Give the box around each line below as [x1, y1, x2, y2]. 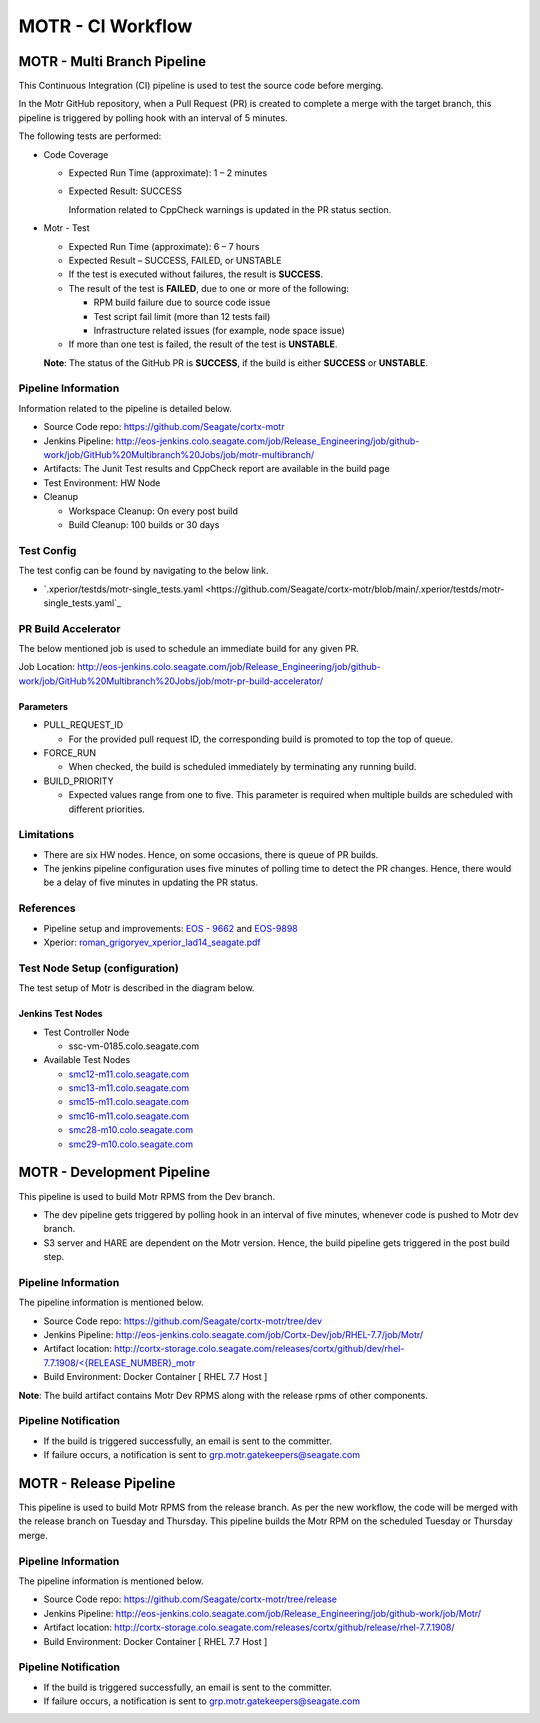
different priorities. [68, 803, 145, 815]
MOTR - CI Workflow [18, 15, 193, 37]
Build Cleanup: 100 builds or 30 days [68, 518, 220, 530]
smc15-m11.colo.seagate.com [68, 1096, 190, 1108]
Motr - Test [43, 222, 90, 234]
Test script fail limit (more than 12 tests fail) [93, 310, 271, 322]
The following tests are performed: [18, 130, 162, 142]
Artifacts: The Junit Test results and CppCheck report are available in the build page [43, 463, 390, 475]
